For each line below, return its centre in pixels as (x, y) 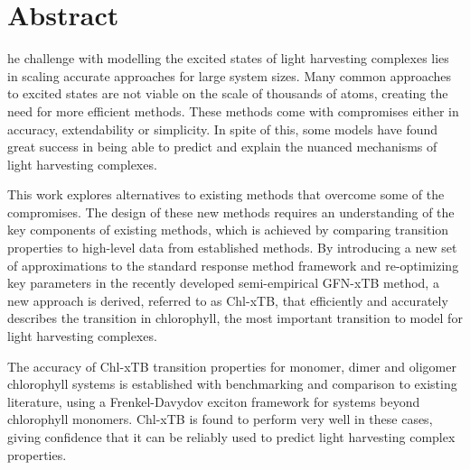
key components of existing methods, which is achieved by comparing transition (228, 230)
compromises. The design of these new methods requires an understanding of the (231, 212)
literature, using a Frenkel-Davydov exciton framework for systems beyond (214, 401)
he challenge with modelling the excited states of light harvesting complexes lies (228, 58)
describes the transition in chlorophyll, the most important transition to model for (235, 318)
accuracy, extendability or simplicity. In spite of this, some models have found (223, 129)
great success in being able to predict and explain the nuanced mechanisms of (222, 147)
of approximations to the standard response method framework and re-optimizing (233, 265)
